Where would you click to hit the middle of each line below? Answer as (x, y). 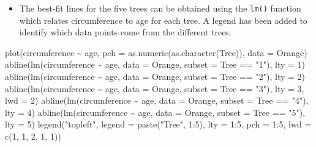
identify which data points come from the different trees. (125, 32)
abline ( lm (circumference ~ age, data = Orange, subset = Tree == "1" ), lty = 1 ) (155, 64)
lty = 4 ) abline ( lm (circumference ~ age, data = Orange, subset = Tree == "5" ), (155, 112)
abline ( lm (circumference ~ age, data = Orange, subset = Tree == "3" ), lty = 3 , (155, 88)
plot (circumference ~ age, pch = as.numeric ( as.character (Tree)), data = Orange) (156, 52)
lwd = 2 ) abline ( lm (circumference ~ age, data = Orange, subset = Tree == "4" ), (157, 100)
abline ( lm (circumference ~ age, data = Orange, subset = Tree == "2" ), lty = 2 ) (155, 77)
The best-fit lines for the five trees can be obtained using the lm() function (160, 8)
